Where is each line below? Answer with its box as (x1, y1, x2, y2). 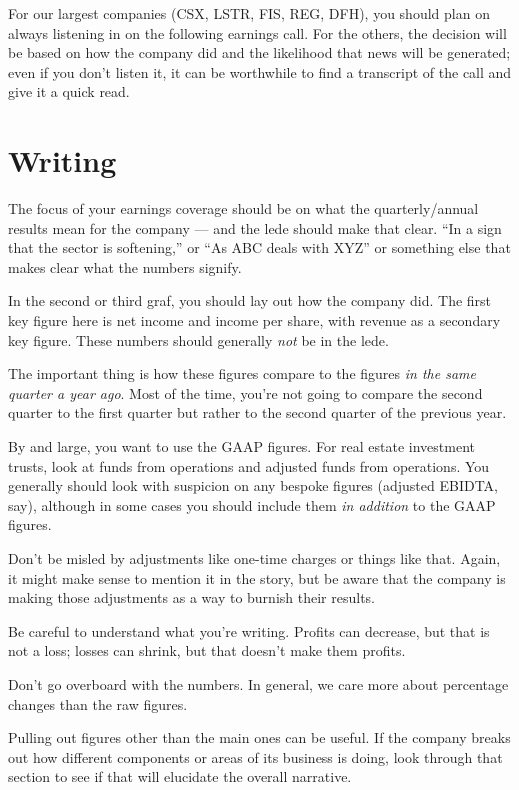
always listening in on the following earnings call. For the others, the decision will (8, 22, 507, 43)
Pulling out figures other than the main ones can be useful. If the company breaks (8, 727, 511, 748)
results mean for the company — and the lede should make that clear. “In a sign (8, 217, 502, 238)
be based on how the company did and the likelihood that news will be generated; (8, 42, 511, 63)
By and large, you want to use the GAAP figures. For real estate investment (8, 436, 475, 457)
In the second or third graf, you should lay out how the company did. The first (8, 290, 492, 311)
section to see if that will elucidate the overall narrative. (8, 766, 352, 787)
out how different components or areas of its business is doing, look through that (8, 746, 503, 767)
